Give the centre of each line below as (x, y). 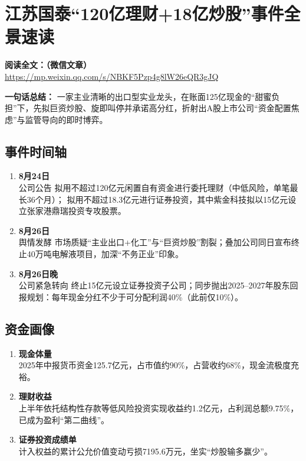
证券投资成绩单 (47, 439)
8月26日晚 (38, 273)
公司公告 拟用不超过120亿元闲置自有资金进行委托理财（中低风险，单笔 (154, 188)
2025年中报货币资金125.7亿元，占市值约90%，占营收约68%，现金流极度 (155, 365)
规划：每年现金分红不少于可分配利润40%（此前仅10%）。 (135, 296)
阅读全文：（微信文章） (48, 65)
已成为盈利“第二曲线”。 (64, 419)
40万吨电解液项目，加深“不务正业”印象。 (105, 254)
